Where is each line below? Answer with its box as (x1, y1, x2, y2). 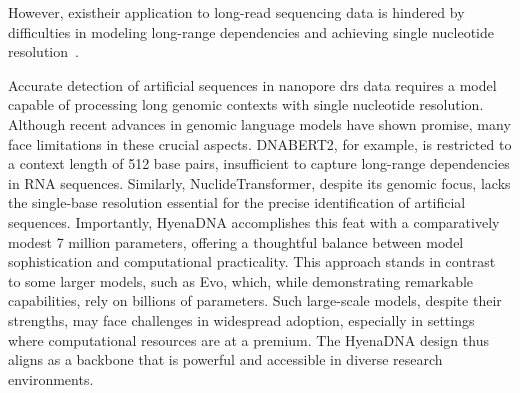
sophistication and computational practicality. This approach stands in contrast (8, 251, 496, 272)
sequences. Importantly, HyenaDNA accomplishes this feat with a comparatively (8, 211, 500, 232)
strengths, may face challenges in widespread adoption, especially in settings (8, 309, 475, 330)
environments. (8, 368, 94, 389)
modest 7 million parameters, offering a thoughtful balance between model (8, 231, 464, 252)
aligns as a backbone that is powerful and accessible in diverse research (8, 349, 443, 370)
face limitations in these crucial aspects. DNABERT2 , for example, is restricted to (8, 133, 512, 154)
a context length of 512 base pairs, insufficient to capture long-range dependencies (8, 153, 510, 174)
